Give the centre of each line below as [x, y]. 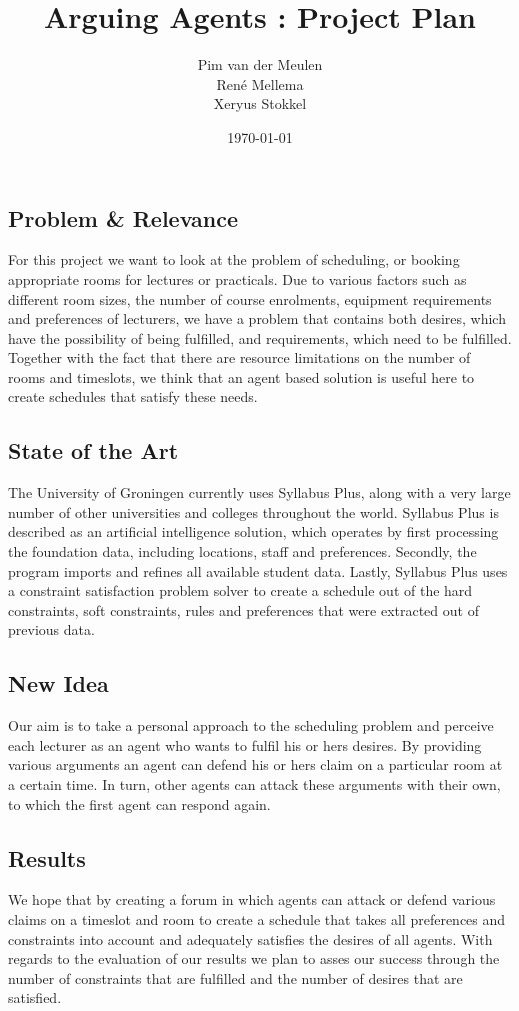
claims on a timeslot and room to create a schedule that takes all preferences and [257, 918]
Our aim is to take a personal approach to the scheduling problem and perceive [251, 725]
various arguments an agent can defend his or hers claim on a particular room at [255, 764]
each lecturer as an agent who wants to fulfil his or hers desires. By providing [245, 744]
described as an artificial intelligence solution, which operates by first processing [253, 531]
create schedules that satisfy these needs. [133, 396]
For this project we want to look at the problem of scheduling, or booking [234, 259]
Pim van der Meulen [260, 64]
